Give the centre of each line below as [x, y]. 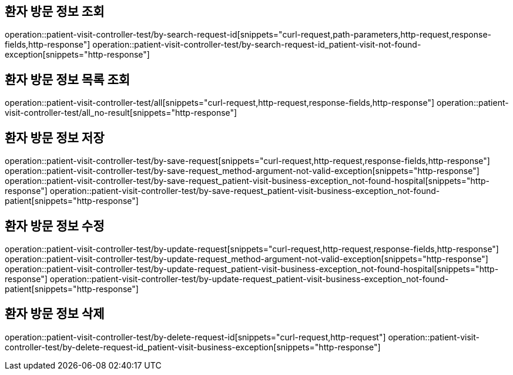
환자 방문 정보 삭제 [55, 314]
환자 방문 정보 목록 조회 [68, 79]
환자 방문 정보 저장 [55, 138]
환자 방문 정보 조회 [55, 11]
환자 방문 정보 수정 [55, 226]
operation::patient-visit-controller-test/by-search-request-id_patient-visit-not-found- [257, 45]
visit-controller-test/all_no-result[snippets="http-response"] [121, 113]
